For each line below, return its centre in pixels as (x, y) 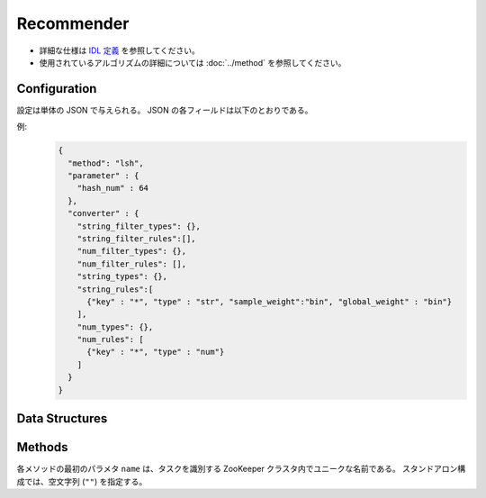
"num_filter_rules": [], (132, 264)
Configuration (57, 89)
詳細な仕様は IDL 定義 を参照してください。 (119, 50)
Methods (42, 447)
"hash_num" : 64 (112, 188)
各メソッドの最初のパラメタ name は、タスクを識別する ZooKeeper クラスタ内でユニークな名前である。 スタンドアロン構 (241, 469)
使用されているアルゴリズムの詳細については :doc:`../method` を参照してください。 (193, 62)
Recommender (73, 23)
